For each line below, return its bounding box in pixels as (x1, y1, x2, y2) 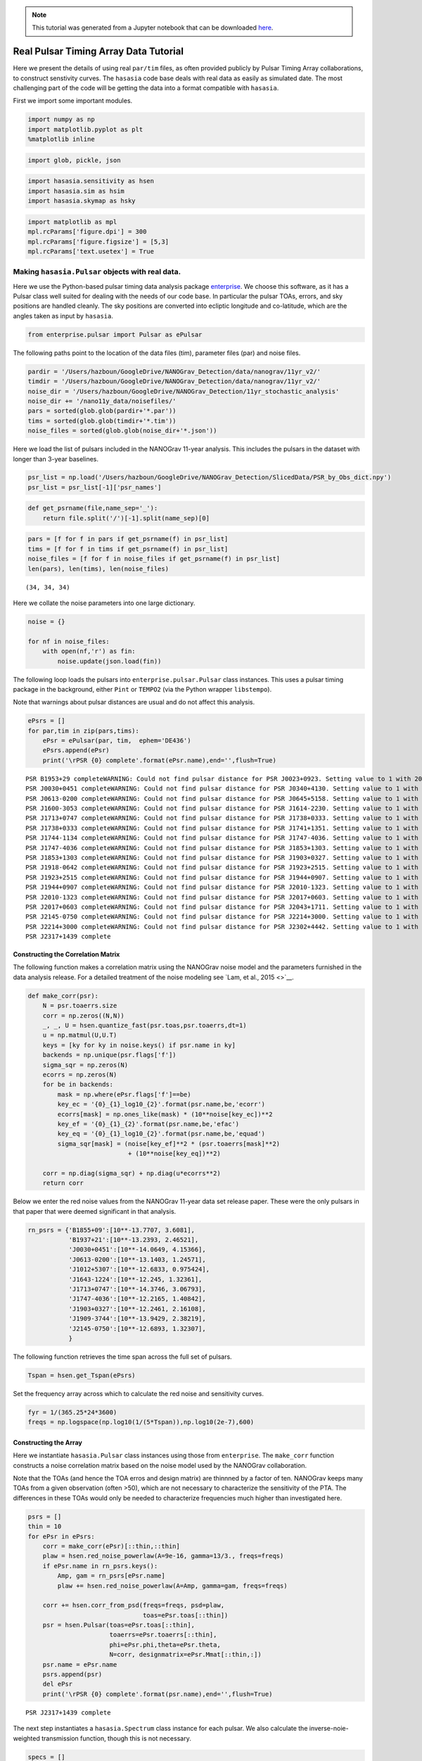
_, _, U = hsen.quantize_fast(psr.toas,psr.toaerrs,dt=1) (42, 1021, 247, 1029)
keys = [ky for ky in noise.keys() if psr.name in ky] (42, 1041, 236, 1049)
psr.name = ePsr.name (42, 1660, 117, 1669)
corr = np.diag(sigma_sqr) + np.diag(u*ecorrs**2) (42, 1169, 221, 1177)
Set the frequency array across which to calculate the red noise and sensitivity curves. (13, 1389, 264, 1398)
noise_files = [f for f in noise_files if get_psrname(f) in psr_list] (27, 555, 281, 563)
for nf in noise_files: (27, 637, 110, 645)
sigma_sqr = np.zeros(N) (42, 1061, 129, 1069)
